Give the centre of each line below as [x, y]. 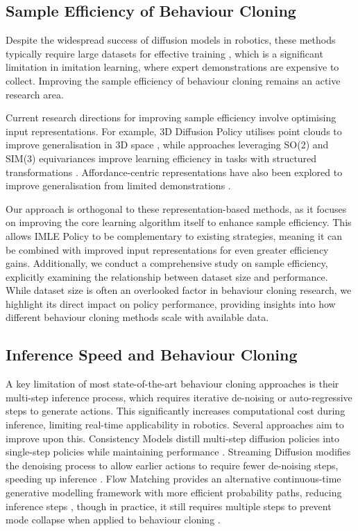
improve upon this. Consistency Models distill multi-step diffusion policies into [172, 438]
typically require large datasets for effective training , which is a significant [164, 53]
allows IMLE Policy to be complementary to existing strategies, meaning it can [174, 235]
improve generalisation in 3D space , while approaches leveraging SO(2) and [167, 145]
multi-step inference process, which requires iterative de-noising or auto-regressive [179, 397]
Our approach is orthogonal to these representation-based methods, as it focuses [176, 208]
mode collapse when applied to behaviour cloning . [113, 520]
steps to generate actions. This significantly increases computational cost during [176, 411]
